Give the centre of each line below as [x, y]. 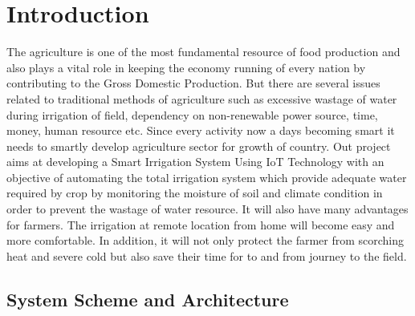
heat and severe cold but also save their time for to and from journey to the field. [207, 255]
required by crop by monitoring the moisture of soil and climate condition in [195, 193]
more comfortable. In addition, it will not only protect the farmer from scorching [205, 240]
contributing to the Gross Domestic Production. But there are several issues [193, 83]
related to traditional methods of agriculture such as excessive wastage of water [202, 98]
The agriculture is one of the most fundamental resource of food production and [203, 52]
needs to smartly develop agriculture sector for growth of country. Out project [199, 146]
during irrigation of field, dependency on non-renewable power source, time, [192, 114]
